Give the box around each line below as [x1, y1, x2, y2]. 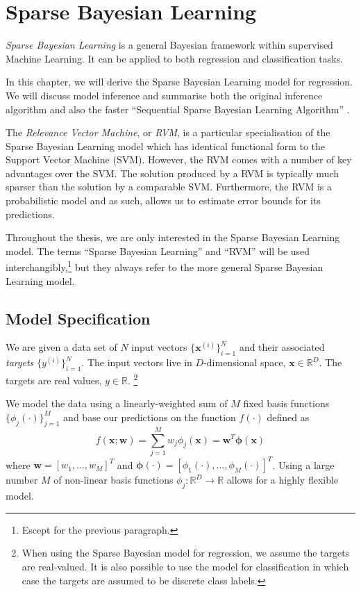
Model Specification [6, 307, 151, 329]
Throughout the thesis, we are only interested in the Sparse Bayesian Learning [6, 230, 340, 245]
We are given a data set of [6, 340, 117, 354]
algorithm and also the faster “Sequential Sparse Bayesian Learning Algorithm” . [6, 101, 350, 116]
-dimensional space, [203, 355, 286, 370]
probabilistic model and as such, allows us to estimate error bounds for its [6, 193, 321, 208]
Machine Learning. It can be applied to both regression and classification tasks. [6, 51, 344, 65]
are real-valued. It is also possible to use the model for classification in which [22, 559, 349, 573]
